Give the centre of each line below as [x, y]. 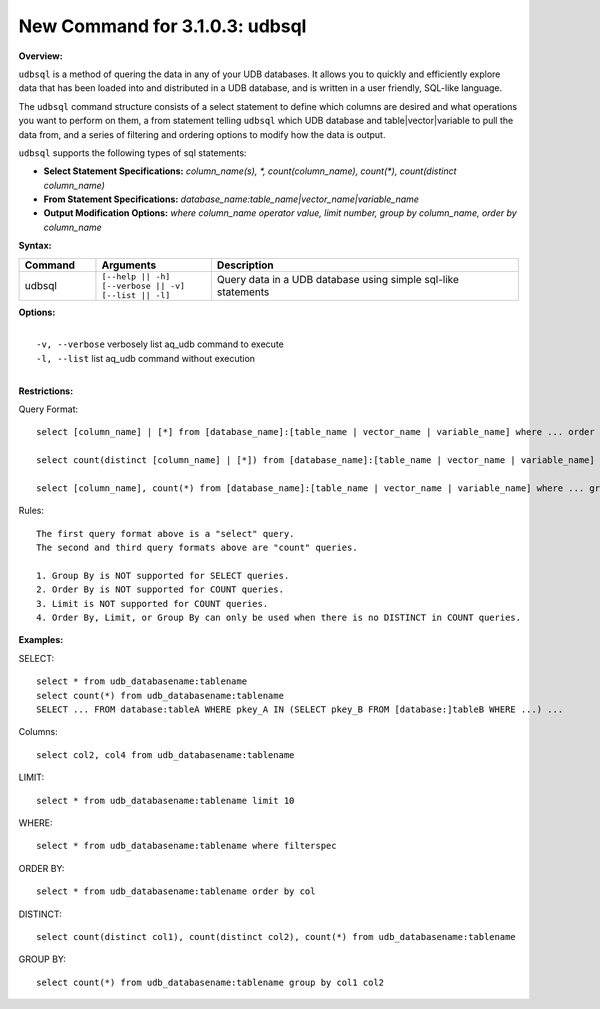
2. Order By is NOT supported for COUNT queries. [160, 589]
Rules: [31, 511]
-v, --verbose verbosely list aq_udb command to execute [160, 344]
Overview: [41, 56]
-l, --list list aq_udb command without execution [145, 358]
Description [245, 265]
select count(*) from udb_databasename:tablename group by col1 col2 [210, 982]
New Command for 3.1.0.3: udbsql [162, 26]
